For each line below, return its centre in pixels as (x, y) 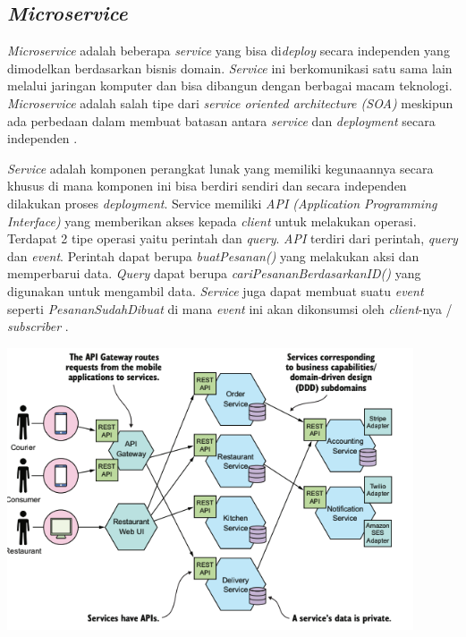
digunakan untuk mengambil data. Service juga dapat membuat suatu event (216, 290)
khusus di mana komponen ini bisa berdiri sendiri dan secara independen (207, 186)
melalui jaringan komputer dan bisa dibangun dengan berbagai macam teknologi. (230, 85)
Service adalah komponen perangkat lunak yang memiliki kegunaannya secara (220, 168)
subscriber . (38, 326)
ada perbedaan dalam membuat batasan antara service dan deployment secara (221, 120)
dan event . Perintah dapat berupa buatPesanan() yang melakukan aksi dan (213, 255)
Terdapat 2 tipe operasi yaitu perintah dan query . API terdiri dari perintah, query (233, 238)
